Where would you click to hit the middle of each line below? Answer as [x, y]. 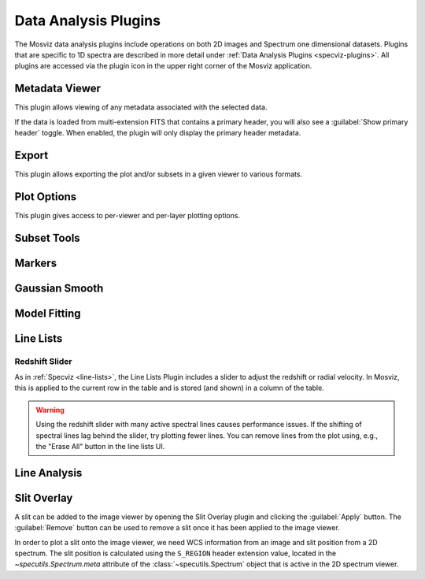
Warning [50, 410]
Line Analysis [48, 473]
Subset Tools [47, 238]
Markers [36, 263]
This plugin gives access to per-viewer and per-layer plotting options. [127, 215]
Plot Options [46, 197]
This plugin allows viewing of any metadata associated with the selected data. [141, 107]
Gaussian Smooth [59, 288]
